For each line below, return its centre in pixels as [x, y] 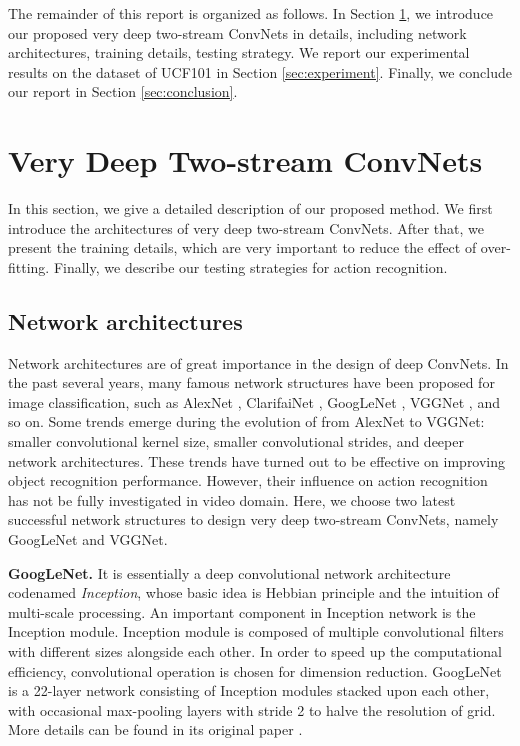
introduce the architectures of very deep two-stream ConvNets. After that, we [246, 227]
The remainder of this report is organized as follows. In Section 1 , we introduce [251, 13]
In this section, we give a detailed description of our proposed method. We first [250, 208]
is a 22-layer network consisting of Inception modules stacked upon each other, [249, 690]
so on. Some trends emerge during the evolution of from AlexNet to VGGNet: [246, 421]
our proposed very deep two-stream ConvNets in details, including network [237, 32]
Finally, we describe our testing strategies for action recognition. [250, 266]
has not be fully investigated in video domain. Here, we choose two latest [232, 499]
